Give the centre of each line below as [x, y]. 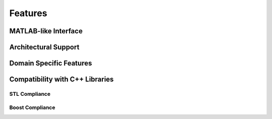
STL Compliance [30, 94]
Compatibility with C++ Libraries [61, 79]
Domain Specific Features [51, 63]
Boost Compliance [32, 107]
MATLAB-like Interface [46, 31]
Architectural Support [44, 47]
